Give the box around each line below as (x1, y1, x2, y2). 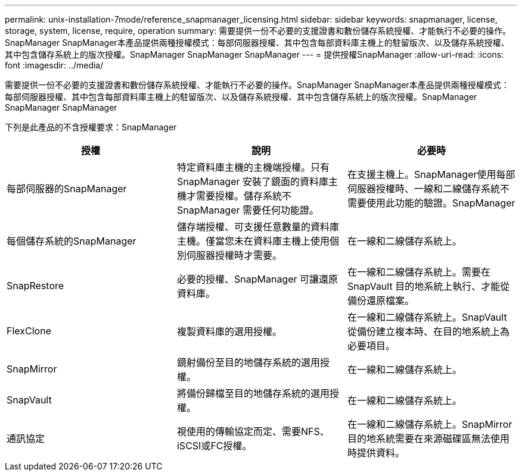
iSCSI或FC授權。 (176, 440, 252, 452)
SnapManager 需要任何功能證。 (176, 204, 319, 216)
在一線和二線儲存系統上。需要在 (347, 266, 490, 278)
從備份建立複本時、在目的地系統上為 (347, 325, 509, 337)
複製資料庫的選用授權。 (176, 325, 282, 337)
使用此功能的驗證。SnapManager (366, 197, 515, 209)
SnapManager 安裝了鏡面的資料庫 (176, 176, 329, 187)
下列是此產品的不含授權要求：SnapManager (5, 122, 177, 132)
